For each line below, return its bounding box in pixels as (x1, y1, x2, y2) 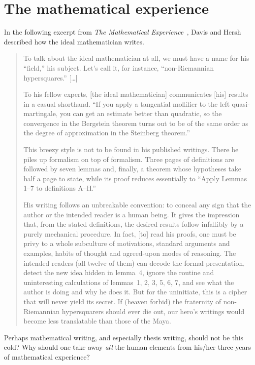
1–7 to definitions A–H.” (23, 183, 96, 193)
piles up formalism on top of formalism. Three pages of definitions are (23, 154, 234, 164)
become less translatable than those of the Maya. (23, 316, 171, 326)
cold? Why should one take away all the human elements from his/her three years (4, 342, 251, 352)
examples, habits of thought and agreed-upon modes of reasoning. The (23, 248, 236, 258)
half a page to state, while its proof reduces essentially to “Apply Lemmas (23, 173, 247, 183)
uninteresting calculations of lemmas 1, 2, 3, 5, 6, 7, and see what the (23, 277, 234, 287)
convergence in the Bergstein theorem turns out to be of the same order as (23, 118, 249, 128)
